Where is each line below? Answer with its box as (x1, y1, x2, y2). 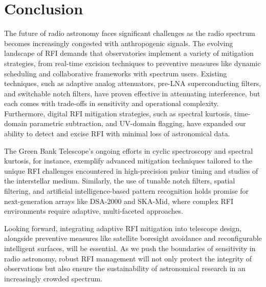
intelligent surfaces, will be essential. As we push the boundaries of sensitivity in (4, 243, 256, 253)
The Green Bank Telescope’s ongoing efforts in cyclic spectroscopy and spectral (4, 145, 253, 156)
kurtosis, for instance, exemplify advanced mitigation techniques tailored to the (4, 155, 253, 166)
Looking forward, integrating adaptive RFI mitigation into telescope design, (4, 222, 242, 233)
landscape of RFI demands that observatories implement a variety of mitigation (4, 48, 254, 58)
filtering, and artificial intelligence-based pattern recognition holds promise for (4, 186, 249, 196)
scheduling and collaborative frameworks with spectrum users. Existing (4, 68, 227, 78)
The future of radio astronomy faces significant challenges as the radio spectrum (4, 28, 255, 38)
